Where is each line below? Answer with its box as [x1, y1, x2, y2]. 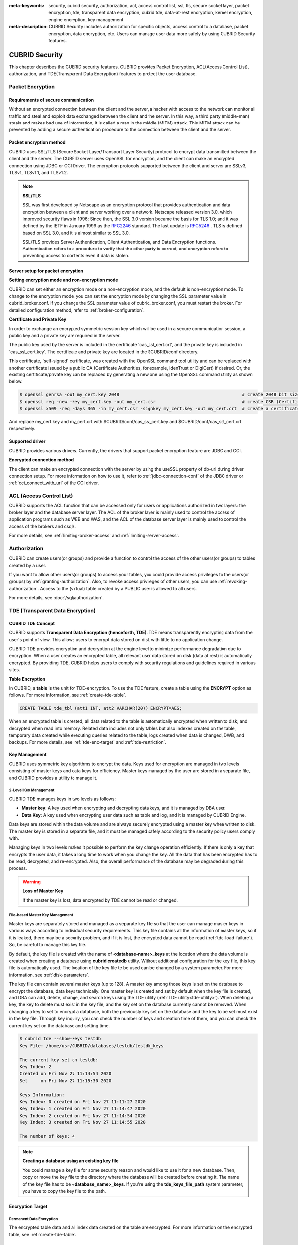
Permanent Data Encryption [9, 1216, 58, 1221]
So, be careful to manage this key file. [9, 942, 87, 948]
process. [9, 865, 27, 871]
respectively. [9, 426, 36, 432]
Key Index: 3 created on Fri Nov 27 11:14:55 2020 [19, 1120, 146, 1125]
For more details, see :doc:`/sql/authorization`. [9, 595, 104, 601]
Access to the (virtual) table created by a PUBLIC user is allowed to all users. [40, 585, 197, 591]
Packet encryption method [9, 139, 66, 145]
